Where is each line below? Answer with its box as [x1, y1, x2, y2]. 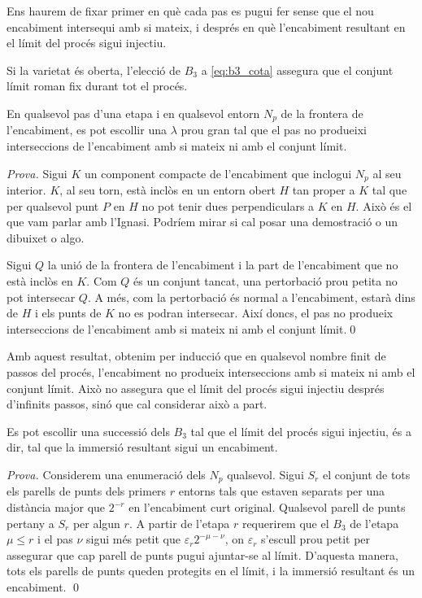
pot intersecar [7, 288, 76, 305]
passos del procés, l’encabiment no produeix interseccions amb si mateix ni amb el [7, 364, 415, 380]
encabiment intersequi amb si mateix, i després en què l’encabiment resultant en [7, 18, 406, 35]
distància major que [7, 499, 106, 516]
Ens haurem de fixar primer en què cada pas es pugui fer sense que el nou [7, 2, 374, 19]
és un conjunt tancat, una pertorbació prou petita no [133, 273, 398, 290]
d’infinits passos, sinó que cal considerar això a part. [7, 395, 268, 412]
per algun [72, 514, 120, 531]
